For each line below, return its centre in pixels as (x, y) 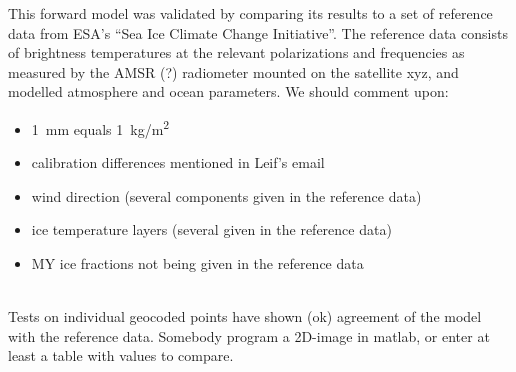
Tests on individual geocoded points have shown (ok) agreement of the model (245, 316)
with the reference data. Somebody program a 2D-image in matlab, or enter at (249, 335)
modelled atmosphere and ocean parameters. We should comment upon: (228, 91)
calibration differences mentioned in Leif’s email (178, 162)
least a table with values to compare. (121, 355)
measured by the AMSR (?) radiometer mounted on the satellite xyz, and (233, 71)
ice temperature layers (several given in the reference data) (211, 229)
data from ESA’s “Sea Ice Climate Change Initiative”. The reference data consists (258, 32)
